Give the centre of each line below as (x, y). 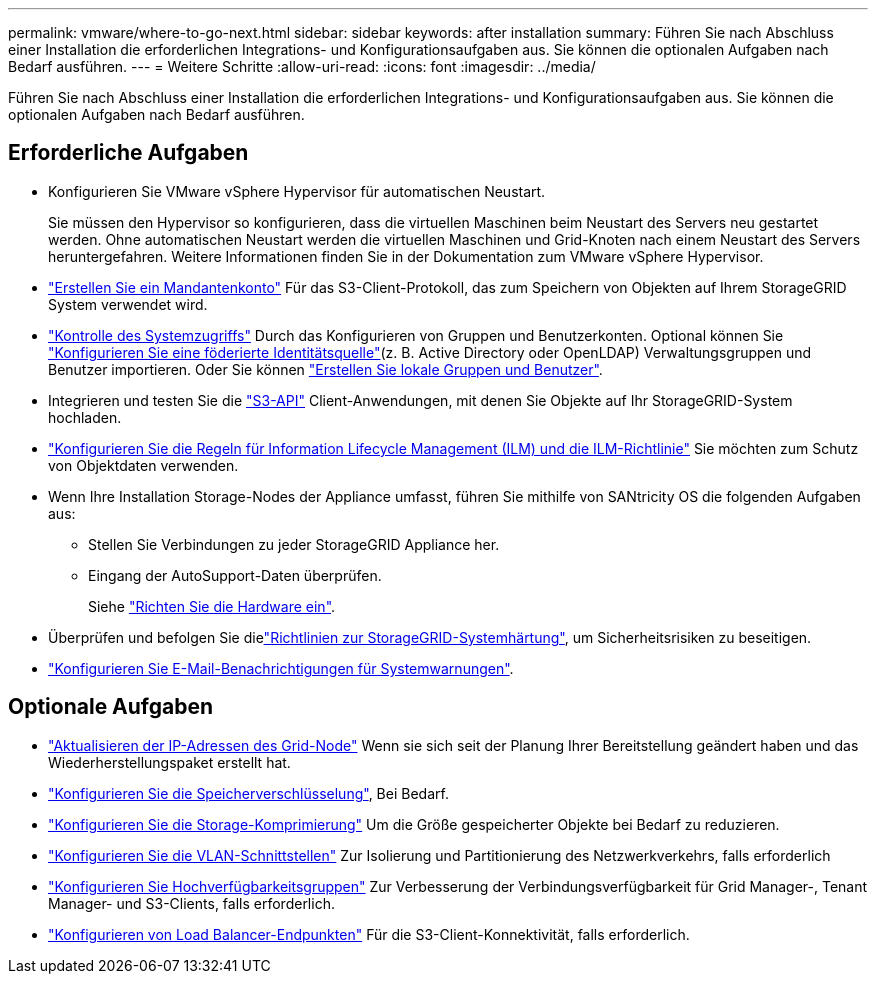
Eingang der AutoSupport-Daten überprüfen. (235, 575)
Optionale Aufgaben (111, 707)
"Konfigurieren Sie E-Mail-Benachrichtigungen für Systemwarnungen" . (281, 668)
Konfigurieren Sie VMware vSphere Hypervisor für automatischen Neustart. (297, 191)
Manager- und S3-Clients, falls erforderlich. (191, 903)
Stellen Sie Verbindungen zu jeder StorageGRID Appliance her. (294, 544)
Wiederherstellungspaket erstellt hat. (169, 762)
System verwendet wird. (128, 304)
